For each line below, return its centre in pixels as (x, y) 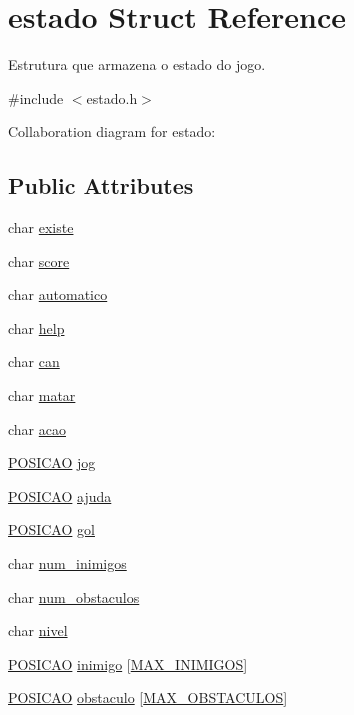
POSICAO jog (52, 462)
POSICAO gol (51, 529)
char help (36, 327)
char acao (37, 428)
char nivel (38, 630)
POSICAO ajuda (60, 495)
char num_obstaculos (74, 596)
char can (34, 361)
